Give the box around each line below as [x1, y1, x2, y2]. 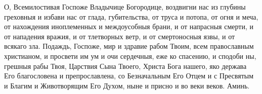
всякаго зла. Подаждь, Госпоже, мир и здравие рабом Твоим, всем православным [4, 41, 254, 51]
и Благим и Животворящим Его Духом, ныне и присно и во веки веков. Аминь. [4, 80, 250, 90]
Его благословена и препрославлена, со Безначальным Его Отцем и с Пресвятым [4, 70, 254, 81]
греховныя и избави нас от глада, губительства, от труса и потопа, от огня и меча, [4, 11, 258, 22]
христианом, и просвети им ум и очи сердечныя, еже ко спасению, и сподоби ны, [4, 50, 256, 61]
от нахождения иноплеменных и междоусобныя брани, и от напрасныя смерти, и [4, 21, 253, 32]
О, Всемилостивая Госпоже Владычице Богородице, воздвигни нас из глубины [4, 2, 246, 12]
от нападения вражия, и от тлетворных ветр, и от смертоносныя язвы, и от [4, 31, 235, 41]
